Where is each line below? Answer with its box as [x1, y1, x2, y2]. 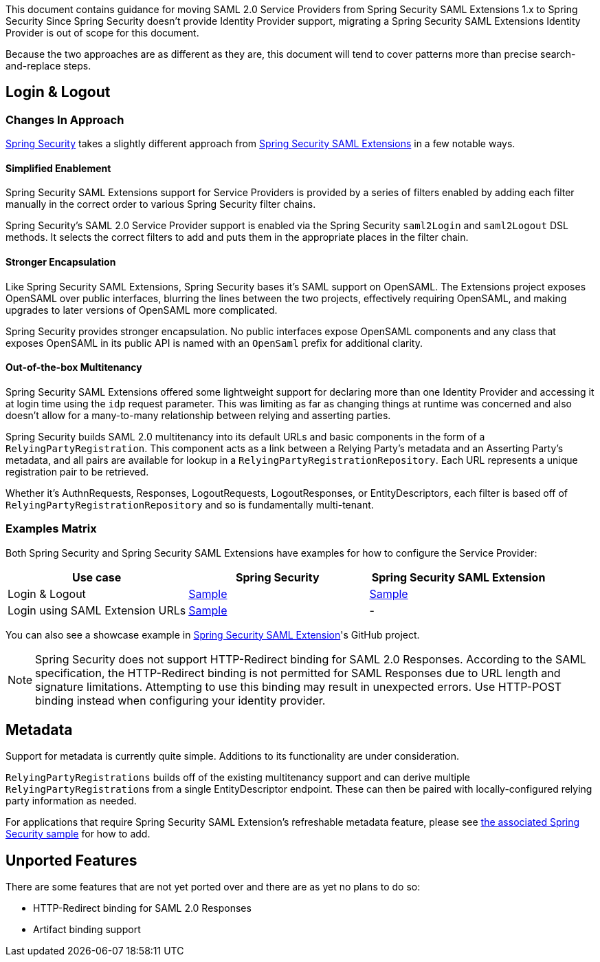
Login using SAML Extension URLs [8, 603, 186, 617]
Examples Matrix [5, 522, 97, 536]
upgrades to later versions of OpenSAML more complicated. [5, 303, 278, 316]
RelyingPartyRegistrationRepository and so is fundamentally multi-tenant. [5, 498, 374, 511]
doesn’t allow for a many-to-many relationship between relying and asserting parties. [5, 409, 391, 421]
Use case [71, 570, 122, 584]
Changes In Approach [5, 112, 124, 127]
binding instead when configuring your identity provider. [35, 693, 326, 707]
